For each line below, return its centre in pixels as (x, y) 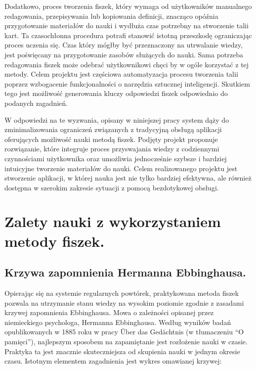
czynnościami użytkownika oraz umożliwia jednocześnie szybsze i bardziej (116, 158)
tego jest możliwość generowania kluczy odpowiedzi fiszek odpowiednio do (116, 93)
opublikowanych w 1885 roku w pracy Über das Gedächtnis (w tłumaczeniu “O (124, 332)
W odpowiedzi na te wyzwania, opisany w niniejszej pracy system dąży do (117, 119)
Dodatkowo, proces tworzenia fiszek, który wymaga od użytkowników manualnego (128, 6)
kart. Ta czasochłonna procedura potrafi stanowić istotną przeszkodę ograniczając (128, 35)
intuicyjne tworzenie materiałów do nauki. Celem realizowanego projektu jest (121, 168)
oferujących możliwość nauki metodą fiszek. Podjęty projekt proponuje (111, 139)
